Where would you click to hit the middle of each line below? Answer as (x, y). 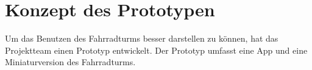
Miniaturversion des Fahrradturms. (70, 62)
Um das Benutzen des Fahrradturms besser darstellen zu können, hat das (142, 38)
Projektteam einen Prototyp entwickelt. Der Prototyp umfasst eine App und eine (156, 50)
